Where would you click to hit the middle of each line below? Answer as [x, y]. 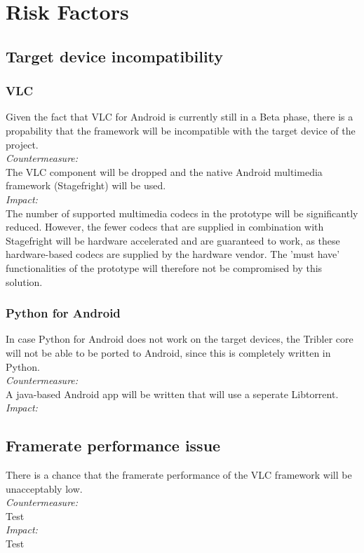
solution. [24, 281]
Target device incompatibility [115, 56]
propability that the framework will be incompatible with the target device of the [181, 130]
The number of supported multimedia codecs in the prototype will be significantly [182, 213]
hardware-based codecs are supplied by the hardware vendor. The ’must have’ [173, 254]
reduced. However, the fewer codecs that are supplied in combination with [165, 227]
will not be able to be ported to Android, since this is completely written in [168, 352]
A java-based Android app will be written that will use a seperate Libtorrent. [172, 394]
